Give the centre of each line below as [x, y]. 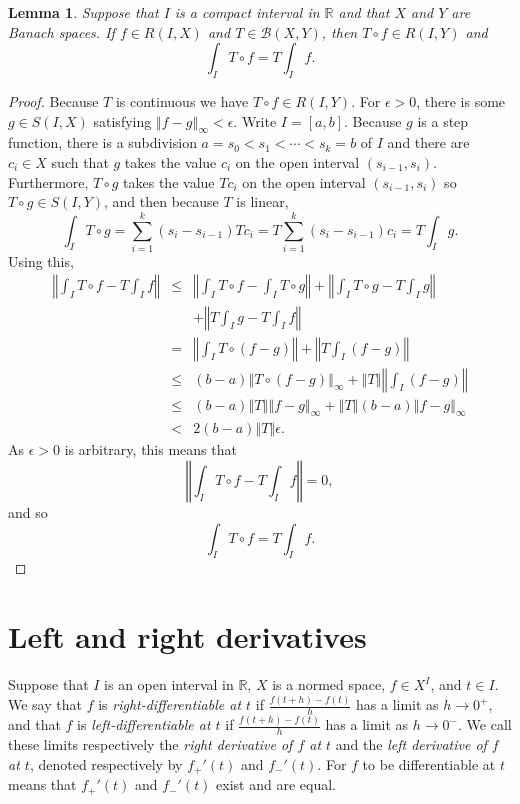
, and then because [161, 201]
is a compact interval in [247, 12]
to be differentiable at [429, 763]
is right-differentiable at [170, 704]
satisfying [122, 120]
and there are [428, 142]
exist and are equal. [276, 784]
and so [28, 512]
